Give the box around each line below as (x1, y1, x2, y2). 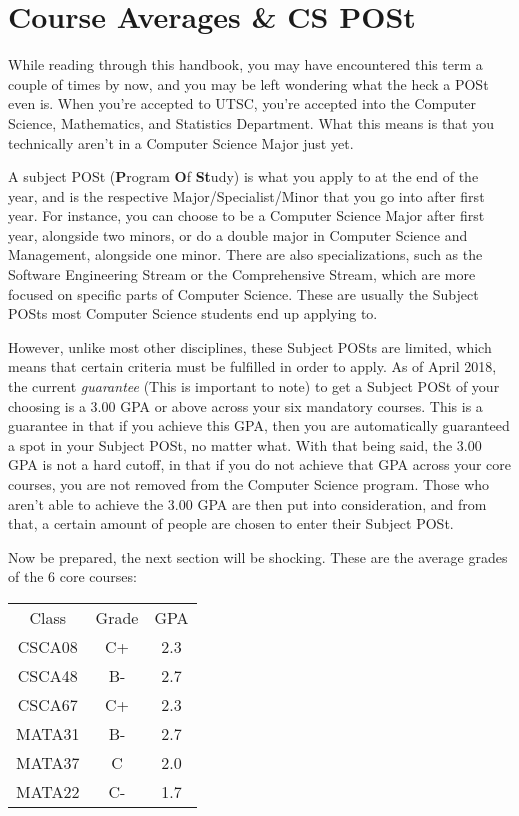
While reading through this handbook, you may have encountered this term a (8, 54, 483, 75)
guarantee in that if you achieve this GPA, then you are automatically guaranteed (8, 415, 510, 436)
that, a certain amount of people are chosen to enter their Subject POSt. (8, 513, 454, 534)
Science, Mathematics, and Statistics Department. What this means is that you (8, 112, 495, 133)
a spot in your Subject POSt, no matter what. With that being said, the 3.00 (8, 434, 482, 455)
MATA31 (16, 721, 80, 745)
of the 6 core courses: (8, 566, 137, 587)
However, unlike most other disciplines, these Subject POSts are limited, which (8, 336, 492, 357)
